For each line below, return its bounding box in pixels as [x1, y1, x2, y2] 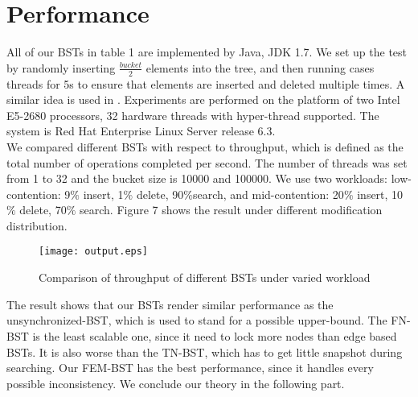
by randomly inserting [6, 59, 116, 76]
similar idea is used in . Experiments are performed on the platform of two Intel [6, 91, 400, 108]
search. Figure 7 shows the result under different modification [80, 201, 383, 218]
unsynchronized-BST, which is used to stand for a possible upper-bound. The [6, 312, 387, 329]
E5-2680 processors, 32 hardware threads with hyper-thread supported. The [6, 106, 379, 123]
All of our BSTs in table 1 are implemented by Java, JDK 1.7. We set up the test [6, 43, 408, 60]
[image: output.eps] [39, 246, 149, 258]
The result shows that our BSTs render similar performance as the [6, 296, 334, 312]
